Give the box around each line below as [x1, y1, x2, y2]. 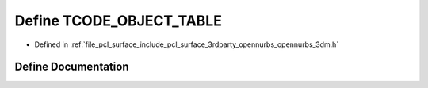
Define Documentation [14, 60, 129, 74]
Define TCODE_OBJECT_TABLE [14, 12, 222, 29]
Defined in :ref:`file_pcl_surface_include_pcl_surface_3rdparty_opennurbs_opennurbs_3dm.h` [34, 40, 339, 49]
